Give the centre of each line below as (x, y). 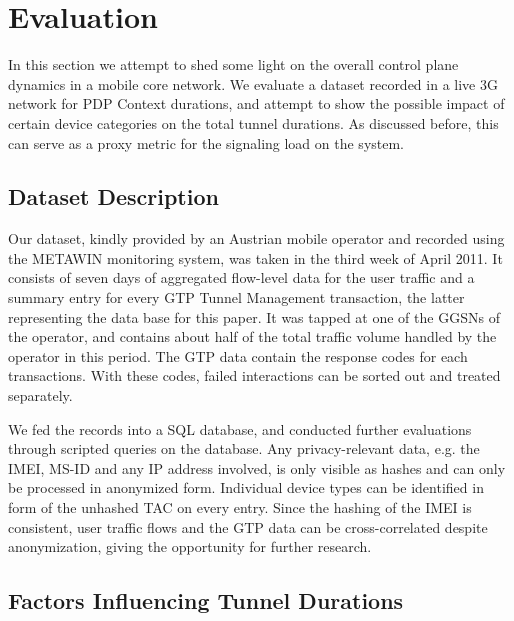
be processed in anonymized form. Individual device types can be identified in (246, 487)
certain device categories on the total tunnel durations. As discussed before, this (253, 122)
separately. (40, 395)
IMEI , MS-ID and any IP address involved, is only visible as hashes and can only (257, 467)
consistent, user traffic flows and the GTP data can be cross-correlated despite (248, 526)
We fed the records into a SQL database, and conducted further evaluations (240, 428)
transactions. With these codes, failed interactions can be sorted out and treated (254, 375)
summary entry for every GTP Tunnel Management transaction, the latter (236, 297)
